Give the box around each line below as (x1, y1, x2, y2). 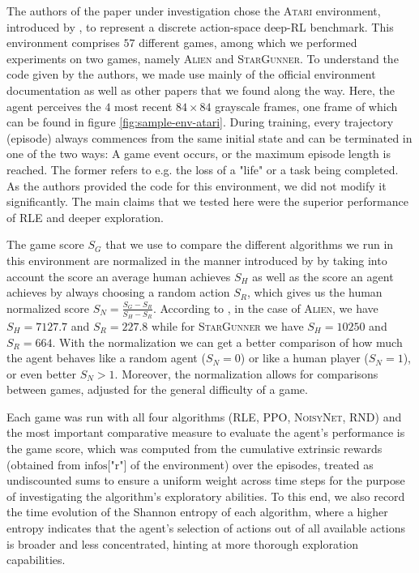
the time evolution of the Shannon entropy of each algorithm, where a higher (6, 503, 388, 520)
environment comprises (6, 34, 120, 51)
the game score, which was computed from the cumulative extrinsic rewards (6, 440, 383, 457)
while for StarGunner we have (152, 317, 304, 334)
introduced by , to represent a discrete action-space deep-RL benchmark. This (6, 18, 394, 35)
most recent (114, 97, 173, 114)
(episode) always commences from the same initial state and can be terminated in (6, 129, 413, 146)
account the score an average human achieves (6, 267, 231, 284)
